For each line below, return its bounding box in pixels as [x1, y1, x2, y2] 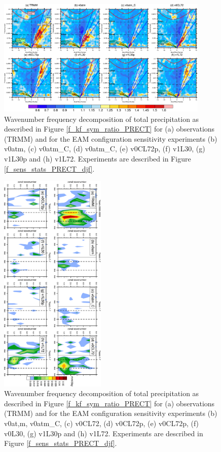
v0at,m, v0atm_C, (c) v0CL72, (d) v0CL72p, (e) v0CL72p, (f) [4, 418, 199, 429]
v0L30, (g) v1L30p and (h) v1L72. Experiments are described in [4, 428, 203, 438]
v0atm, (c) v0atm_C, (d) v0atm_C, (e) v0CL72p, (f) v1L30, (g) [4, 143, 205, 154]
